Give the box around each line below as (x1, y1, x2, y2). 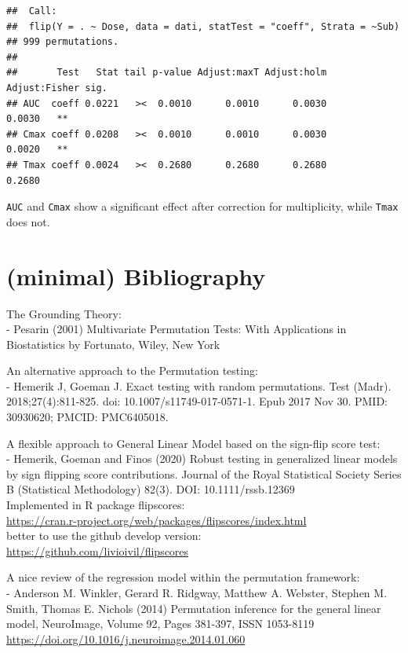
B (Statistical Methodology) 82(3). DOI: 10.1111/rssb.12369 (6, 481, 295, 497)
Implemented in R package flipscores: (6, 497, 185, 513)
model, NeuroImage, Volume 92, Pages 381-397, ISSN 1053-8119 (6, 615, 315, 632)
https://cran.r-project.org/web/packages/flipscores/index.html (6, 512, 307, 528)
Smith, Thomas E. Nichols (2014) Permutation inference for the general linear (6, 600, 381, 616)
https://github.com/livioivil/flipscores (6, 542, 189, 559)
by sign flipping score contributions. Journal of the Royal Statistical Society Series (6, 465, 402, 482)
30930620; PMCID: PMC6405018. (6, 409, 169, 425)
